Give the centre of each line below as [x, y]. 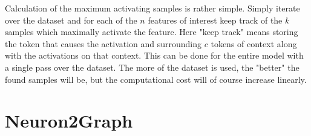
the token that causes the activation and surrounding [103, 43]
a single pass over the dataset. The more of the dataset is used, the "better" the [152, 67]
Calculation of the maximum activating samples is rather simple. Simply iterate [152, 8]
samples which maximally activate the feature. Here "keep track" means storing [152, 32]
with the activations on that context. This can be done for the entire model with [154, 55]
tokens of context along [254, 43]
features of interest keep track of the [215, 20]
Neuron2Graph [69, 121]
